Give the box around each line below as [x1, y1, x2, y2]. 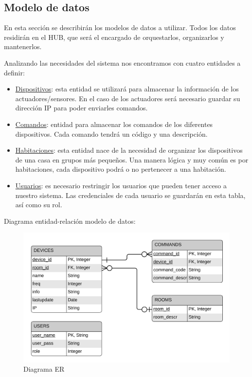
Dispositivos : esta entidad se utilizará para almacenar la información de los [15, 84, 239, 94]
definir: [4, 67, 25, 77]
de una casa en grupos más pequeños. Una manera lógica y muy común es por [15, 154, 249, 164]
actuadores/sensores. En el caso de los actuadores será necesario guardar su [15, 93, 240, 103]
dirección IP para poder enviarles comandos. [15, 103, 148, 113]
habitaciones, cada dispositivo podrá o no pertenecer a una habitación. [15, 164, 226, 174]
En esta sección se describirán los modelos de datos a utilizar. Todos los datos [4, 22, 236, 33]
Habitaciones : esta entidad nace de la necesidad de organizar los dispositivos [15, 145, 243, 155]
